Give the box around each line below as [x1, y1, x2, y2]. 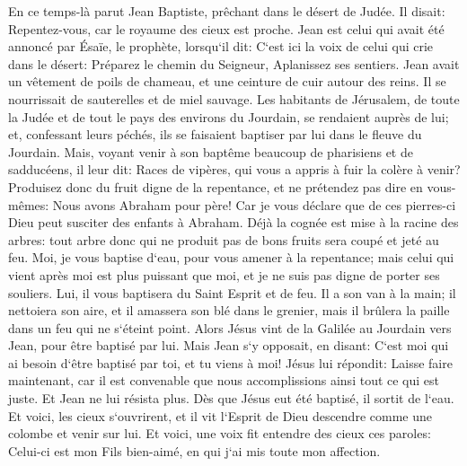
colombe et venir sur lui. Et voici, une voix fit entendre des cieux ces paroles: [8, 424, 431, 443]
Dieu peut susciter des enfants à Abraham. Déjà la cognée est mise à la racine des [8, 213, 459, 232]
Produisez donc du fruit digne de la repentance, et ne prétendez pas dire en [8, 177, 423, 196]
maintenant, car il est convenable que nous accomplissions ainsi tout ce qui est [8, 371, 440, 390]
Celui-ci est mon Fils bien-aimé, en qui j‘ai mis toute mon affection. [8, 441, 381, 460]
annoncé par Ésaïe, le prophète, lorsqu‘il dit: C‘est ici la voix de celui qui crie [8, 37, 434, 56]
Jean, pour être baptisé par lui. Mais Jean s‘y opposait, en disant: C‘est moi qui [8, 336, 449, 355]
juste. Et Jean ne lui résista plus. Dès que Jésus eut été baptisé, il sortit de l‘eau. [8, 389, 454, 408]
